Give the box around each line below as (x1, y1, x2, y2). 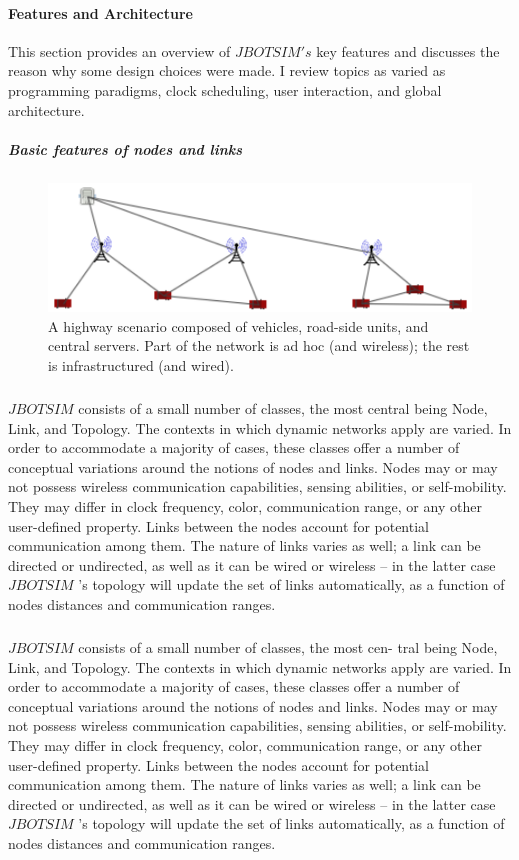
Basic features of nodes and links (8, 138, 243, 159)
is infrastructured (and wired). (48, 355, 234, 376)
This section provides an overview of (8, 40, 231, 61)
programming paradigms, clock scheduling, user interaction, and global (8, 79, 442, 100)
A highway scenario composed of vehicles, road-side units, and (48, 315, 429, 336)
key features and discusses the (316, 40, 500, 61)
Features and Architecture (8, 2, 193, 23)
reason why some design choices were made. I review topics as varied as (8, 60, 446, 81)
